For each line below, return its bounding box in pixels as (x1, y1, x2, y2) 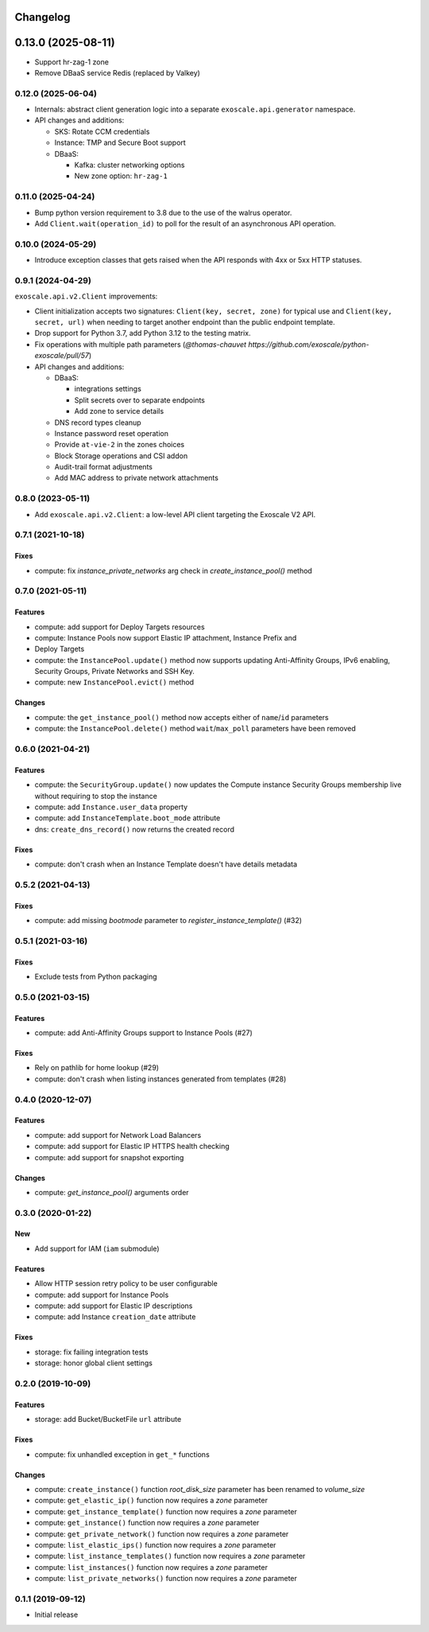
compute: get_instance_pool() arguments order (34, 1187, 190, 1197)
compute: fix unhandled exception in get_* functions (34, 1449, 210, 1459)
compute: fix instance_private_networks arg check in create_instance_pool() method (34, 566, 313, 575)
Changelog (14, 10, 71, 24)
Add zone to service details (74, 407, 164, 416)
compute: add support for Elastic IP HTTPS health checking (34, 1142, 230, 1151)
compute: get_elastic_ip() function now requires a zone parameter (34, 1496, 268, 1505)
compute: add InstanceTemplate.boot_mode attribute (34, 813, 221, 823)
